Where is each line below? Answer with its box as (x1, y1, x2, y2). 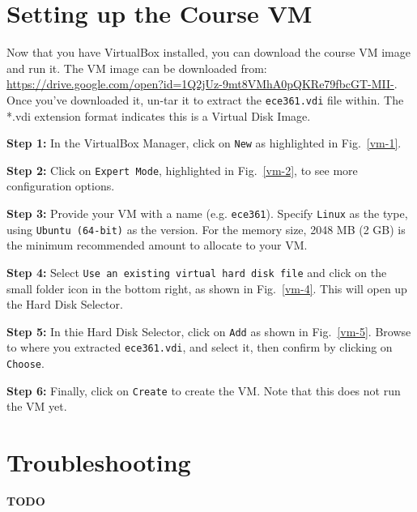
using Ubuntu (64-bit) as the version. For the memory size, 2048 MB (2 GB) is (6, 220, 406, 237)
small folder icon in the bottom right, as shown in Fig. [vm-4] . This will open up (6, 279, 407, 297)
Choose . (6, 355, 45, 372)
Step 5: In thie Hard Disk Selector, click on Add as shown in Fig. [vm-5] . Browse (6, 322, 411, 339)
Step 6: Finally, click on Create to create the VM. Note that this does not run (6, 382, 401, 399)
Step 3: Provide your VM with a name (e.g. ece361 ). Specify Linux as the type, (6, 205, 408, 222)
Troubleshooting (6, 446, 191, 479)
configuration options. (6, 177, 115, 194)
